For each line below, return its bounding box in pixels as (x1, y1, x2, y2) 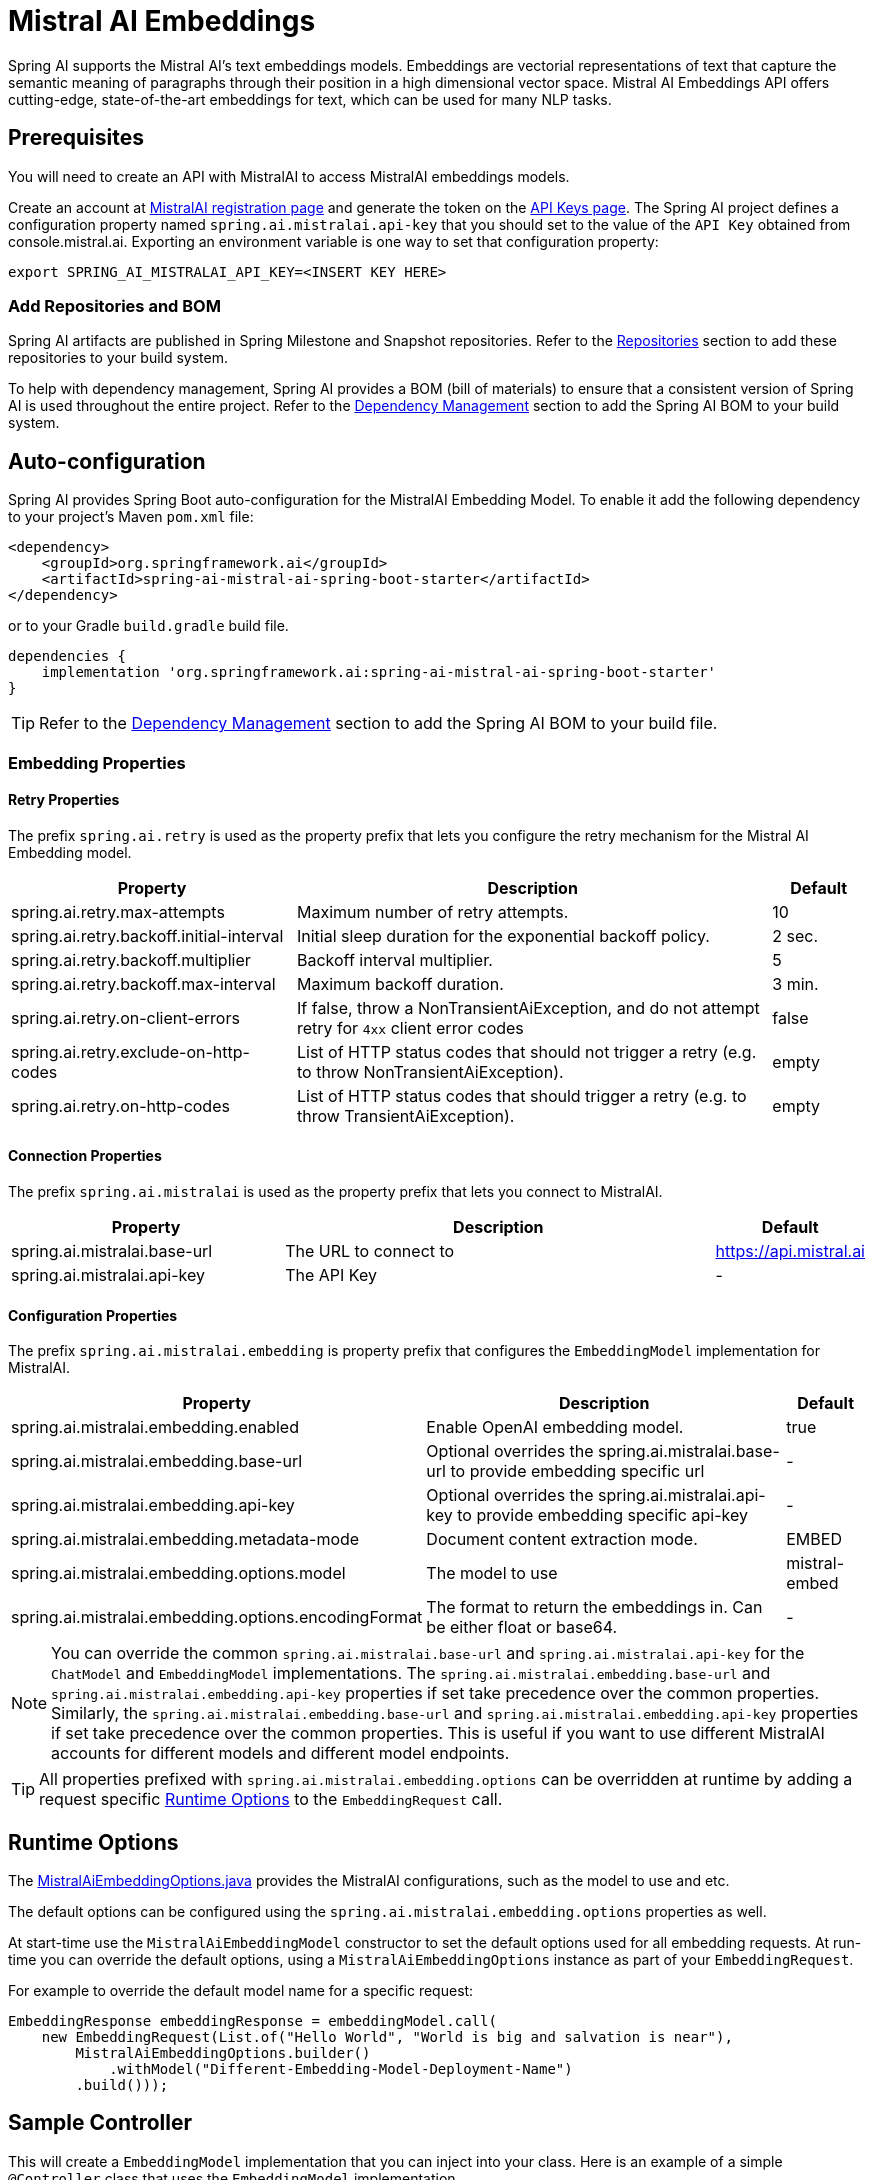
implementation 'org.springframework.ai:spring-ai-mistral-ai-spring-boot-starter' (41, 664, 717, 681)
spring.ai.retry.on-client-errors (11, 1007, 240, 1028)
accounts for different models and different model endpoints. (51, 1743, 510, 1764)
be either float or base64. (426, 1617, 618, 1638)
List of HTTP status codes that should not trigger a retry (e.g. (296, 1041, 757, 1062)
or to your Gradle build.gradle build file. (8, 617, 289, 635)
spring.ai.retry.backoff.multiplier (11, 949, 251, 970)
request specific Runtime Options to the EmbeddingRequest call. (39, 1789, 503, 1810)
